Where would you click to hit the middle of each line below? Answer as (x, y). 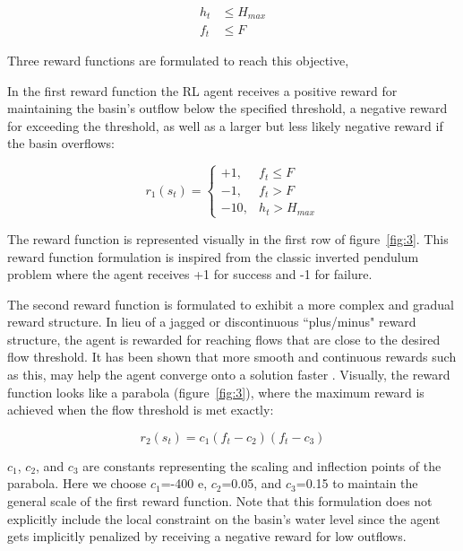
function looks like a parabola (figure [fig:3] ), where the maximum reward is (216, 392)
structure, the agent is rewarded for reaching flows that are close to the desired (224, 339)
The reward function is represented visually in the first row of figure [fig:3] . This (228, 238)
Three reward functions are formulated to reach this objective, (178, 60)
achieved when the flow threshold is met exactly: (141, 410)
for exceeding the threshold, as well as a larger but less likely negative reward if (225, 125)
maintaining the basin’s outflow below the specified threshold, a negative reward (227, 108)
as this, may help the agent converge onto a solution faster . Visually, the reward (229, 375)
